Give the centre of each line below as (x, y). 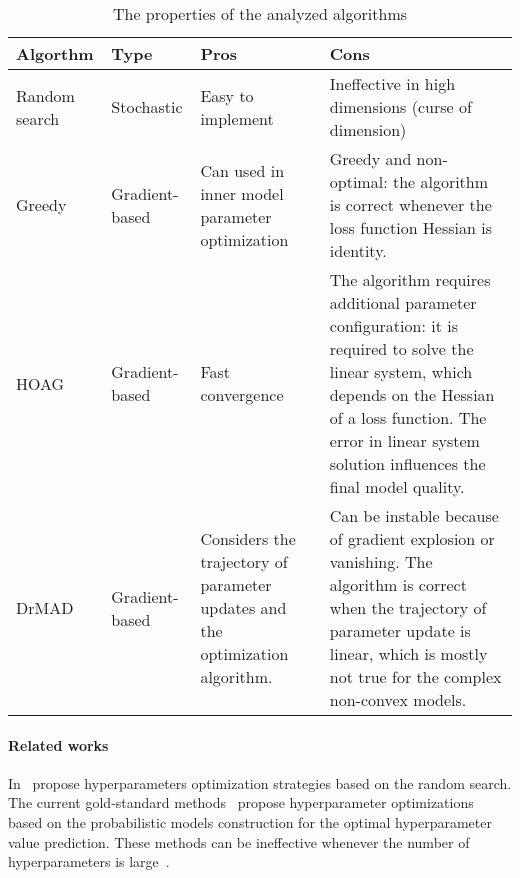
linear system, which (401, 371)
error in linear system (404, 440)
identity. (358, 250)
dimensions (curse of (400, 106)
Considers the (248, 538)
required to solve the (401, 348)
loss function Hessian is (410, 227)
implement (237, 118)
